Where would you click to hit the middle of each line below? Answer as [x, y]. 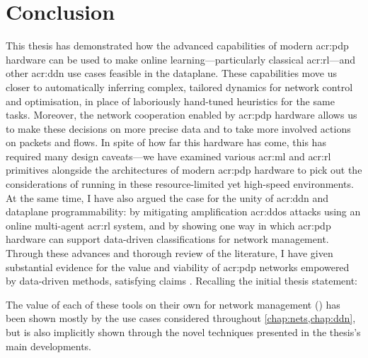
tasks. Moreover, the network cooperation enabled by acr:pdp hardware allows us [182, 115]
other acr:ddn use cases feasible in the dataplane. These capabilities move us [172, 73]
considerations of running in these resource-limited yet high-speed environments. [180, 184]
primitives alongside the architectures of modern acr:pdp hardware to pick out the [184, 170]
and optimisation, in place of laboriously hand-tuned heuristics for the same [170, 101]
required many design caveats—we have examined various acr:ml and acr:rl [168, 156]
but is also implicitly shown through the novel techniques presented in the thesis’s [183, 332]
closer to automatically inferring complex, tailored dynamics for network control [179, 86]
